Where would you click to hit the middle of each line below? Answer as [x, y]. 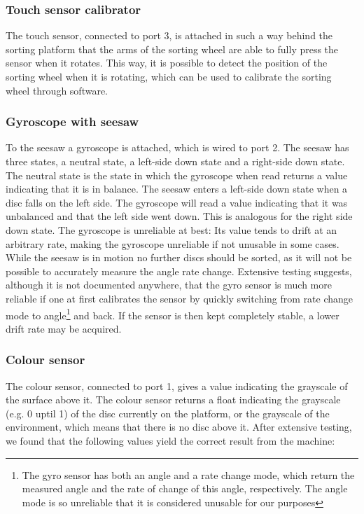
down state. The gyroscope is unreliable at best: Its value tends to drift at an [171, 229]
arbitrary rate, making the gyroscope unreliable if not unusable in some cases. [173, 243]
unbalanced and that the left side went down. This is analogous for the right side [179, 216]
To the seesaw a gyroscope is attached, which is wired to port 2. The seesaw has [177, 147]
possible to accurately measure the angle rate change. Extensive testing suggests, [179, 271]
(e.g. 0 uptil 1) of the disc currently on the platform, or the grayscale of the [168, 413]
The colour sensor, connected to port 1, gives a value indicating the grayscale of [177, 385]
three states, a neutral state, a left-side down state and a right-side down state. [175, 161]
